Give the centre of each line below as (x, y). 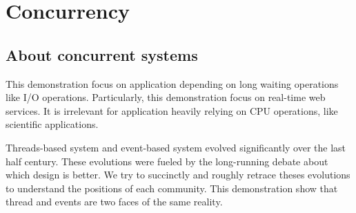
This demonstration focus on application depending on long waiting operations (172, 83)
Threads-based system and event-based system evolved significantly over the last (176, 147)
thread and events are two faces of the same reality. (114, 202)
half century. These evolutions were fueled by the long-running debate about (167, 161)
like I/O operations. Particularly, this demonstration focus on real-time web (166, 97)
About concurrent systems (102, 54)
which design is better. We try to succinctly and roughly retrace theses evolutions (178, 175)
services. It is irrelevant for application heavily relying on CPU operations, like (172, 110)
